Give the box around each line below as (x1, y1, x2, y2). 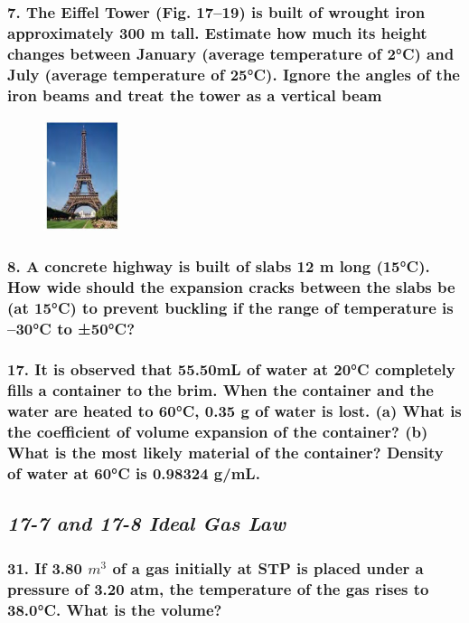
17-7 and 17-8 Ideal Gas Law (7, 509, 286, 537)
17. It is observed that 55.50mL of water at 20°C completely (7, 358, 455, 381)
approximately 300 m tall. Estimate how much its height (7, 21, 427, 43)
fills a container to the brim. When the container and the (7, 379, 434, 401)
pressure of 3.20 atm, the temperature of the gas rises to (7, 577, 429, 599)
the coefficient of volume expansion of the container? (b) (7, 420, 428, 443)
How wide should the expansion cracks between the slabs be (7, 275, 455, 297)
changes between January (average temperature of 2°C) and (7, 42, 455, 64)
